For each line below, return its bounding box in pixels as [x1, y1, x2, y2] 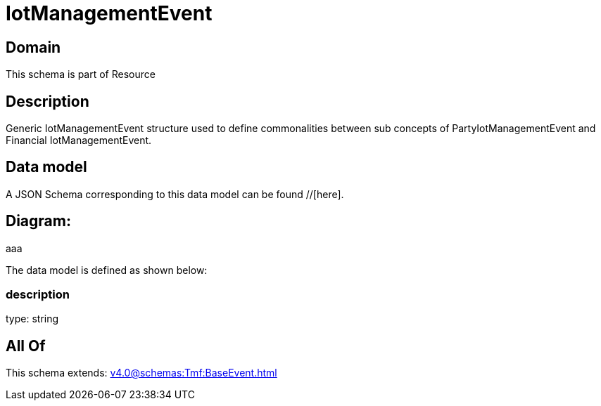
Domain [6, 38, 61, 56]
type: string [6, 313, 59, 325]
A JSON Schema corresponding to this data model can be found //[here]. [6, 188, 344, 200]
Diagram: [6, 212, 71, 230]
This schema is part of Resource [6, 68, 156, 81]
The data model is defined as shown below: [6, 263, 208, 276]
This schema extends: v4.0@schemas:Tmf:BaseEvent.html [6, 367, 277, 379]
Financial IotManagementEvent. [6, 134, 152, 147]
